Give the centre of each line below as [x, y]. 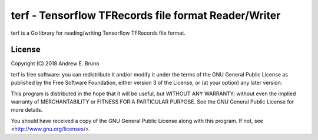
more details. [27, 110]
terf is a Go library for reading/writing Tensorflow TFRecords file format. [98, 33]
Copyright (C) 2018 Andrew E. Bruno [55, 64]
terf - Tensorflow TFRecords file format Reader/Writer [146, 15]
